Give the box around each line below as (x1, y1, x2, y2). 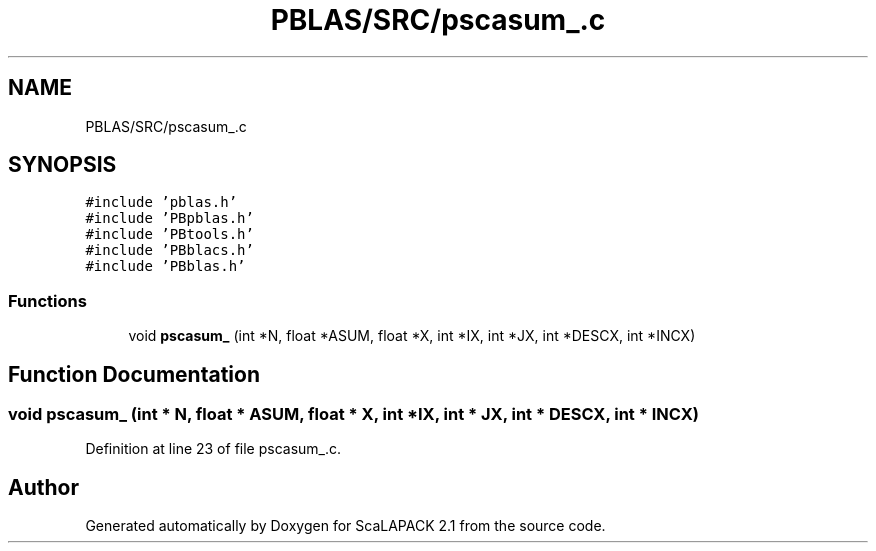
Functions (8, 290, 87, 311)
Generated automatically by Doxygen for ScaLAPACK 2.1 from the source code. (85, 517, 606, 535)
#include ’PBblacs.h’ (85, 242, 254, 259)
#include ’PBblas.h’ (85, 258, 246, 275)
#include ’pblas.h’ (85, 194, 238, 211)
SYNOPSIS (8, 152, 117, 178)
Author (8, 474, 79, 500)
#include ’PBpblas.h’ (85, 210, 254, 227)
